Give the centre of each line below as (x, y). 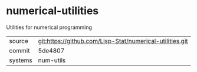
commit (19, 50)
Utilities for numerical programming (49, 27)
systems (21, 60)
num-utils (52, 60)
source (19, 41)
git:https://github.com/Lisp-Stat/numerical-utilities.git (113, 41)
